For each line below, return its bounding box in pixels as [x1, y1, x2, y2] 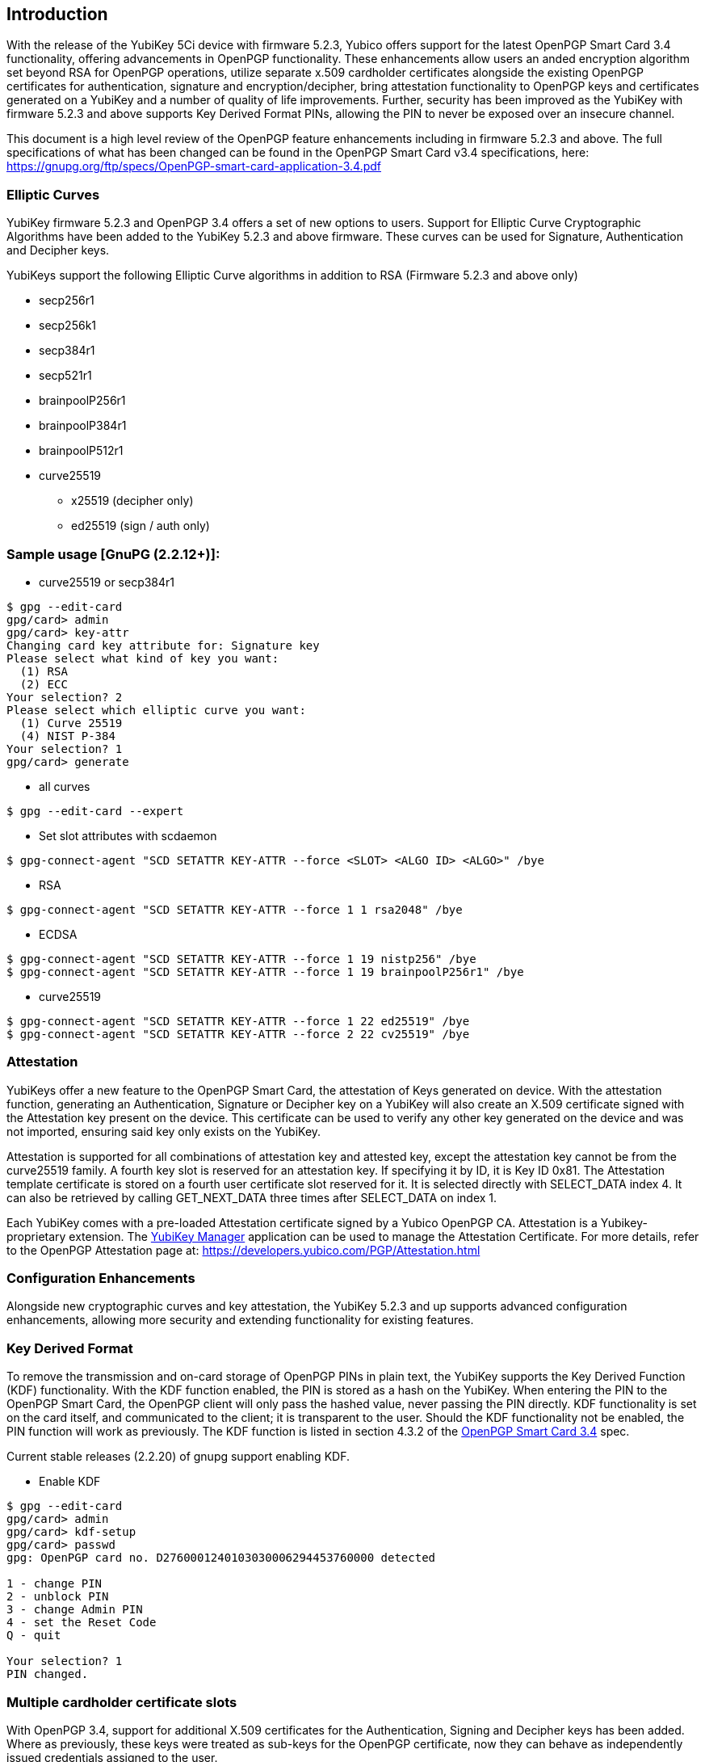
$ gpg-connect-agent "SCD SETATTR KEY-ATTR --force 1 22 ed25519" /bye [6, 1014, 470, 1028]
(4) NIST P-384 [19, 729, 115, 742]
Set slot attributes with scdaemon [39, 828, 217, 843]
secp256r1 [39, 293, 94, 308]
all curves [39, 779, 90, 793]
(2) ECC [19, 677, 68, 691]
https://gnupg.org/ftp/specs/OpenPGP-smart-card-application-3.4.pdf [6, 159, 382, 174]
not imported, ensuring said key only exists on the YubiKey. [6, 1124, 321, 1138]
